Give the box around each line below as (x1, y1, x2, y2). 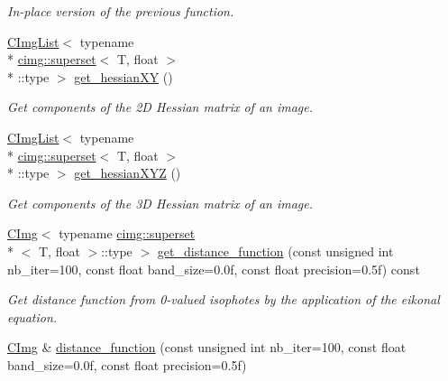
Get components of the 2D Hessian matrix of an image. (7, 98, 314, 116)
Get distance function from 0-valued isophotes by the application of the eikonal (7, 290, 440, 309)
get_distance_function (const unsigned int (157, 241, 394, 260)
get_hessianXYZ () (74, 163, 181, 182)
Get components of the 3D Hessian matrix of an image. (7, 193, 314, 212)
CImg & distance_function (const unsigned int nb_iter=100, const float (7, 338, 407, 357)
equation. (7, 307, 58, 326)
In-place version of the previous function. (7, 2, 234, 20)
